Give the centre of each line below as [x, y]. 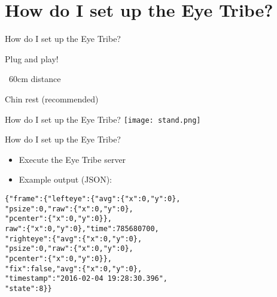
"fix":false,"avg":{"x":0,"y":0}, [74, 269]
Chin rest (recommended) [52, 99]
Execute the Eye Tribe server [72, 159]
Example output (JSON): [66, 179]
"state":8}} [28, 288]
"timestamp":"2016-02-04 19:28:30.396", [86, 279]
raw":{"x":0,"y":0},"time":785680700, [82, 228]
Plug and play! [32, 58]
